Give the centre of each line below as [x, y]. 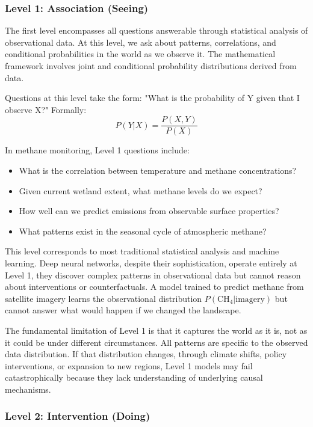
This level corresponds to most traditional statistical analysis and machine [142, 251]
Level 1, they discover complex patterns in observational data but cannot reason [153, 275]
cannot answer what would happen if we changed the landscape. [123, 310]
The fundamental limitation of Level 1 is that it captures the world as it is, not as [156, 330]
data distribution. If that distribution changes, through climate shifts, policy [146, 354]
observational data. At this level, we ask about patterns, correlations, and [141, 42]
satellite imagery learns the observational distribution [104, 298]
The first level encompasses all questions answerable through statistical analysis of [156, 30]
